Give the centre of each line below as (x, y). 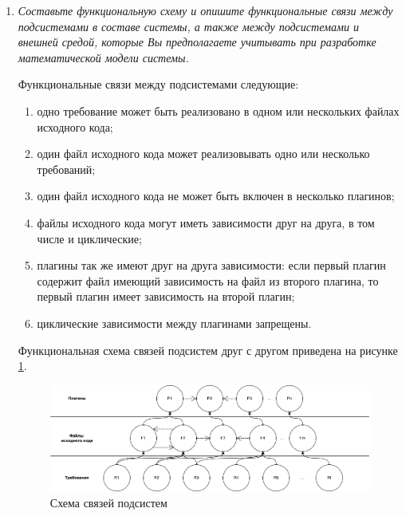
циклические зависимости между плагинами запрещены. (174, 323)
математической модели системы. (103, 57)
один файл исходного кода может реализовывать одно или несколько (203, 154)
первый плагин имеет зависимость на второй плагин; (166, 296)
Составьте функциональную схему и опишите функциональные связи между (205, 10)
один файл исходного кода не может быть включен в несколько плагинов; (216, 196)
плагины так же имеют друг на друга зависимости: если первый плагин (211, 265)
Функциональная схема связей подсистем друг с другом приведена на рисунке (208, 350)
